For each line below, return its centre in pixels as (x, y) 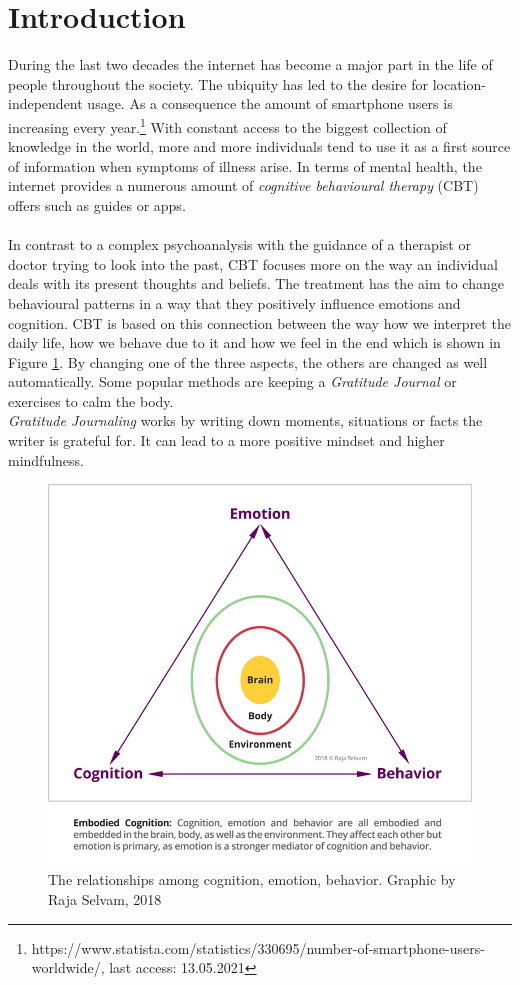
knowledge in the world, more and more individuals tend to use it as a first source (259, 146)
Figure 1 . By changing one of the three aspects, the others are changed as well (248, 361)
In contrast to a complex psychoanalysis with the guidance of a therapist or (239, 244)
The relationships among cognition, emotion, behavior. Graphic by (252, 879)
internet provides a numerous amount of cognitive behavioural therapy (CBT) (243, 185)
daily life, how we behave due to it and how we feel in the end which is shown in (254, 342)
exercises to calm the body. (91, 400)
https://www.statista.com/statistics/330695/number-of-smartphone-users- (258, 947)
